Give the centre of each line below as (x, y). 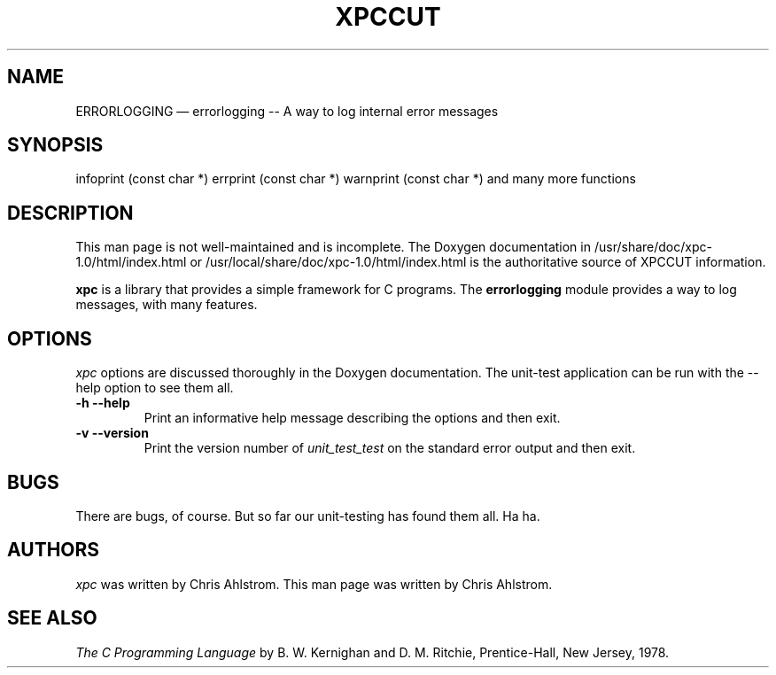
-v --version (112, 433)
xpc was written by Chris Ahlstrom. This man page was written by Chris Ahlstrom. (314, 584)
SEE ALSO (52, 618)
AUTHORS (54, 550)
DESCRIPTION (70, 213)
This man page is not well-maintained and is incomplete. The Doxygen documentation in (333, 247)
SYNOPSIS (55, 145)
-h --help (103, 403)
